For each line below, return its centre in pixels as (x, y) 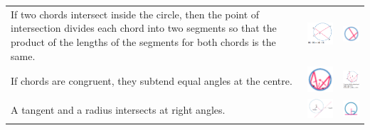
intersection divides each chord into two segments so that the (144, 28)
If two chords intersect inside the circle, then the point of (135, 14)
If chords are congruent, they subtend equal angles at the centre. (152, 80)
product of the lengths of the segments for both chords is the (143, 41)
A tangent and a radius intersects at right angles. (118, 109)
